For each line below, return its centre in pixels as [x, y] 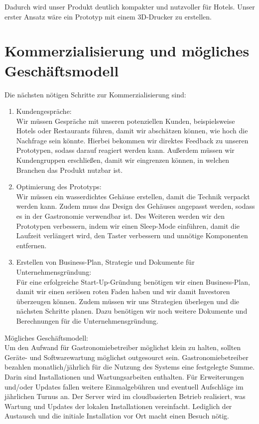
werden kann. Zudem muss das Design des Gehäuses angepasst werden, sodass [135, 206]
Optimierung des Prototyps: [59, 187]
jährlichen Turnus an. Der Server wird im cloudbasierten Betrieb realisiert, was [125, 396]
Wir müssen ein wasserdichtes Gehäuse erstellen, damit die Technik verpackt [133, 196]
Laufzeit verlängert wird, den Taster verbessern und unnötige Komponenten [132, 235]
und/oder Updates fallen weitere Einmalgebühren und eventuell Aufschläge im [124, 386]
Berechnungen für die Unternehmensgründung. [87, 320]
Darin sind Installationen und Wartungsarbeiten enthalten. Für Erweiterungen [124, 376]
